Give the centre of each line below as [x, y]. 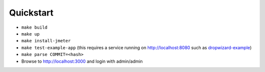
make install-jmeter [46, 41]
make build [34, 27]
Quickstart [31, 13]
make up [31, 34]
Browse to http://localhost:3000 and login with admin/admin [82, 61]
